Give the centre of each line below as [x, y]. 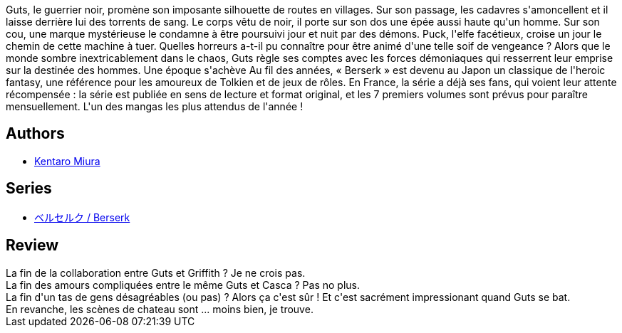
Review [32, 245]
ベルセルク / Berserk [82, 217]
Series [29, 189]
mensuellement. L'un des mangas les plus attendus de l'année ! [155, 106]
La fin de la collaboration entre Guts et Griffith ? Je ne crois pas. [156, 273]
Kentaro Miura [67, 161]
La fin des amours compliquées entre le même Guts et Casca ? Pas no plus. [183, 285]
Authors [35, 134]
